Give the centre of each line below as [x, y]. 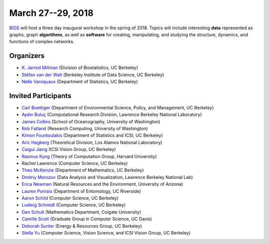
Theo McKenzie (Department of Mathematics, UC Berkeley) [83, 170]
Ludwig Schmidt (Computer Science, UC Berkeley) [74, 205]
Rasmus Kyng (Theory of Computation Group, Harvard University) [89, 156]
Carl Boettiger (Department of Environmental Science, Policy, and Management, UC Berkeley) [118, 107]
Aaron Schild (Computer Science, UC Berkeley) [70, 198]
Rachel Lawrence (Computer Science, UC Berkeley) [75, 163]
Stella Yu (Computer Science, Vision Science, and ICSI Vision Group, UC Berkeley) [106, 233]
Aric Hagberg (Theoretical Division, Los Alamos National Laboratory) [92, 142]
